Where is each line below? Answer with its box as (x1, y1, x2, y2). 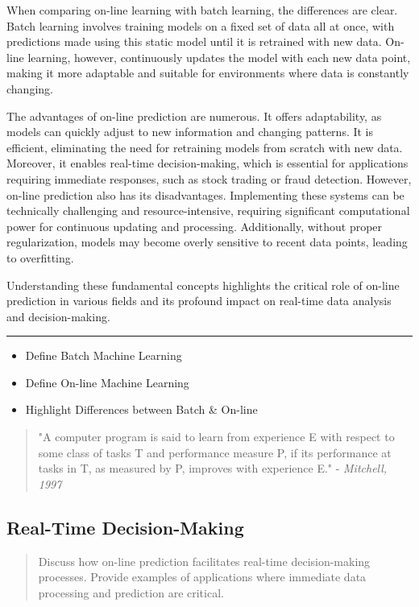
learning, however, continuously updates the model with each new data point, (27, 48, 411, 65)
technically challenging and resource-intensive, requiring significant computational (6, 202, 410, 219)
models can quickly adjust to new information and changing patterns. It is (6, 123, 374, 140)
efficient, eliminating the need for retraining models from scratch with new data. (6, 138, 403, 155)
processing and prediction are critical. (38, 584, 224, 601)
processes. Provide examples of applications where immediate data (38, 568, 367, 585)
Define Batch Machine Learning (25, 347, 182, 364)
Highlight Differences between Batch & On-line (25, 401, 258, 418)
